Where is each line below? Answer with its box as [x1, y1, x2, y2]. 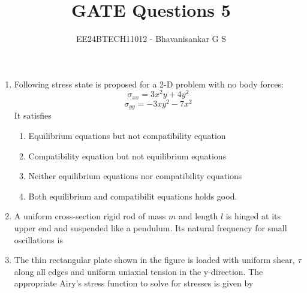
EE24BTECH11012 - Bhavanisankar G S [76, 32, 227, 45]
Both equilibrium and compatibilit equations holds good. [28, 189, 237, 202]
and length [178, 210, 218, 222]
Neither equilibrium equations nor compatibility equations [28, 170, 242, 182]
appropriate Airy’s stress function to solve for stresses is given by [14, 277, 254, 289]
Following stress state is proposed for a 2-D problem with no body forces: [14, 77, 284, 90]
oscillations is [14, 233, 63, 246]
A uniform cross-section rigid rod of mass [14, 210, 166, 222]
